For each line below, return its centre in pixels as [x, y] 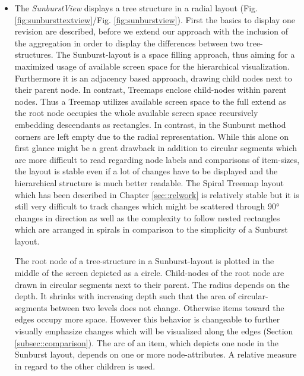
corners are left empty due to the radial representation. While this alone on [152, 136]
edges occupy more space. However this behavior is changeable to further [147, 319]
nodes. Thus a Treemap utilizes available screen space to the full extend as [150, 101]
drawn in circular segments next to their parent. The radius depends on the [152, 284]
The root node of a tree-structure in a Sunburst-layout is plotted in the [144, 261]
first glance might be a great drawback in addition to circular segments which [156, 148]
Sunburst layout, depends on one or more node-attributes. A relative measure [156, 354]
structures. [34, 54]
